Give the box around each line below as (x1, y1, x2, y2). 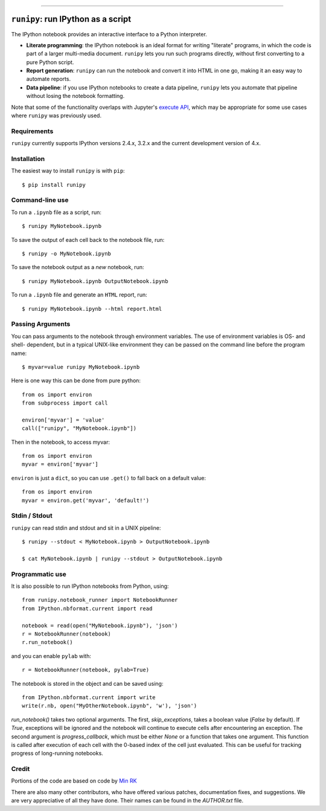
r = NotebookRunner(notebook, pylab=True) (22, 666, 150, 674)
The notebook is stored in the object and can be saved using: (11, 680, 164, 687)
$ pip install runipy (22, 181, 86, 188)
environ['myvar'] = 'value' (22, 416, 105, 423)
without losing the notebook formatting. (26, 93, 125, 100)
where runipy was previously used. (11, 112, 102, 119)
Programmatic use (11, 570, 66, 578)
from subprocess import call (22, 400, 108, 406)
